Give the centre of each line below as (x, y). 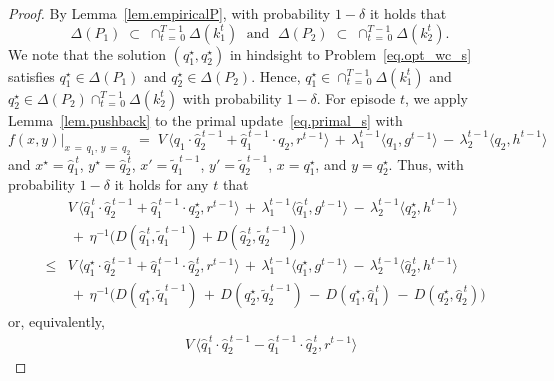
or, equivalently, (56, 321)
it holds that (408, 13)
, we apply (436, 97)
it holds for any (161, 184)
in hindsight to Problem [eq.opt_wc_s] (350, 53)
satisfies (31, 75)
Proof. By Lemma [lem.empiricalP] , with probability (169, 13)
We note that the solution (87, 53)
